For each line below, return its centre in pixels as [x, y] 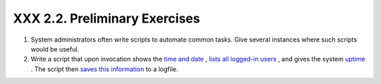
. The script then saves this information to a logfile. [104, 69]
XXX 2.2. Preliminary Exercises [107, 18]
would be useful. [55, 49]
